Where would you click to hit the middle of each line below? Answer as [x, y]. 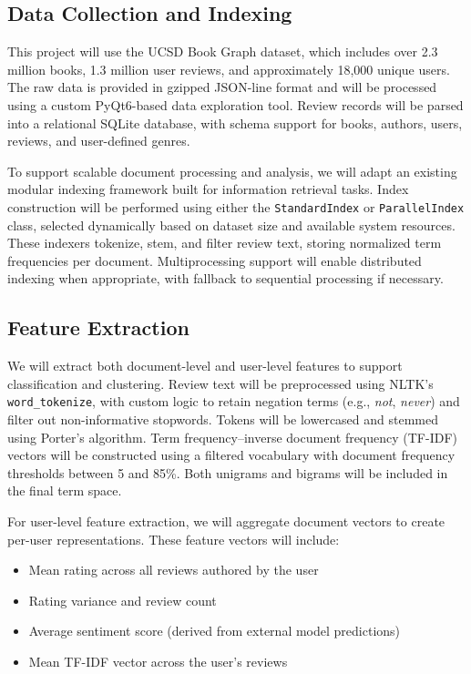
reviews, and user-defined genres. [99, 141]
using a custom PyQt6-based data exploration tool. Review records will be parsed [235, 104]
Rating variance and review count [123, 600]
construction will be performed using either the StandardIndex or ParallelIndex [236, 206]
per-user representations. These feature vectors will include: [174, 539]
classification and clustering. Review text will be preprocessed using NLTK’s [220, 383]
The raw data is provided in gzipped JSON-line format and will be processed [222, 87]
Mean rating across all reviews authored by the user [174, 570]
